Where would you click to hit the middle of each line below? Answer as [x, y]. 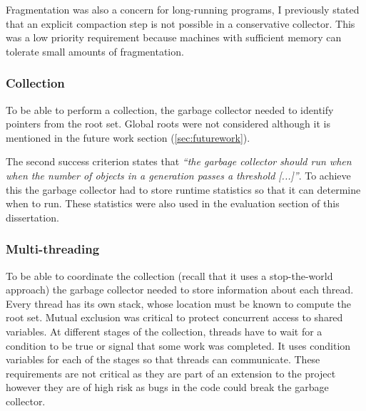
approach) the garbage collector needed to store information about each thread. [180, 290]
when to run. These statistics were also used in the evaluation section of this [173, 203]
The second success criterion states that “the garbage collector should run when [179, 161]
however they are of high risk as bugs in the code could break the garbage [167, 387]
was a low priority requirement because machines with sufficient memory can [174, 37]
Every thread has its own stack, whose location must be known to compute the [179, 303]
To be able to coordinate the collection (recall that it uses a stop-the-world [169, 275]
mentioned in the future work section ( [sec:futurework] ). [128, 137]
